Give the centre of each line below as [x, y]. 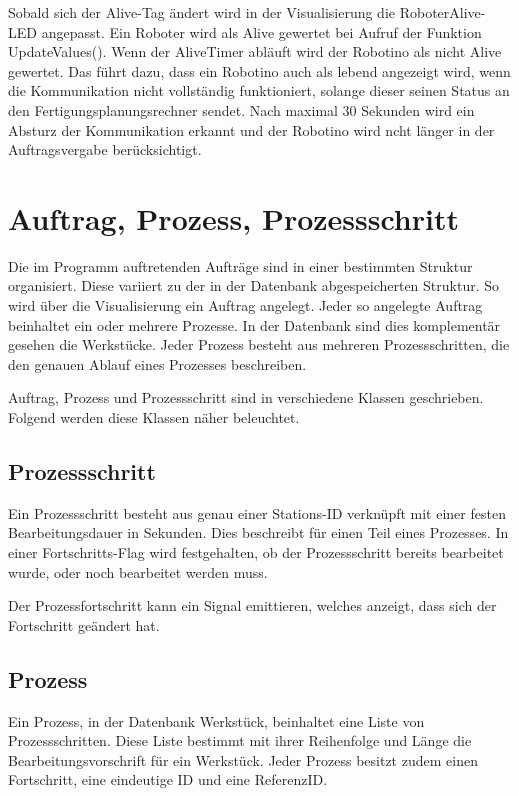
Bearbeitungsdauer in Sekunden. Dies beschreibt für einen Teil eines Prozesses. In [258, 532]
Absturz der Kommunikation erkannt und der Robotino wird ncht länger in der [251, 129]
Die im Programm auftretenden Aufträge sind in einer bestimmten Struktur [240, 265]
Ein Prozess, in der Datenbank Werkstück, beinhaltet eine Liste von [216, 720]
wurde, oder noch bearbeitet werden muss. [138, 571]
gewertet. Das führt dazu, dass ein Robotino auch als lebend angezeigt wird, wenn [259, 70]
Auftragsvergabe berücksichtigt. [105, 149]
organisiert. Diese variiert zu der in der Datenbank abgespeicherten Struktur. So [254, 285]
